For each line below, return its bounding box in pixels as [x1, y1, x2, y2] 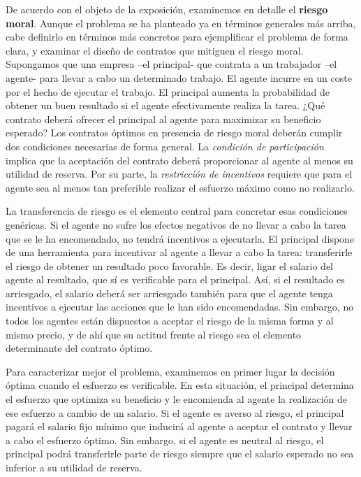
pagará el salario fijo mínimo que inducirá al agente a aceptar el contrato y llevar [6, 419, 353, 434]
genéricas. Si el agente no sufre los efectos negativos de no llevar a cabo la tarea [6, 217, 346, 232]
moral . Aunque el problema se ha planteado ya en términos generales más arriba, [6, 15, 356, 30]
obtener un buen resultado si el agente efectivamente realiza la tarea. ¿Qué [6, 98, 325, 113]
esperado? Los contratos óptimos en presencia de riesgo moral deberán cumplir [6, 125, 343, 140]
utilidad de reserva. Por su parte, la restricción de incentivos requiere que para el [6, 166, 353, 181]
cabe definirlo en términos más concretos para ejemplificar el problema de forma [6, 29, 348, 44]
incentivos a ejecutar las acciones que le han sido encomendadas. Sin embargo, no [6, 299, 354, 314]
